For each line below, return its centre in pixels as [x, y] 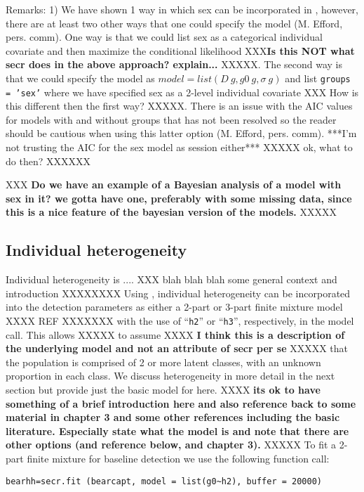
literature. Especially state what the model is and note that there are [177, 430]
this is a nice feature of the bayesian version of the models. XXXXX [171, 212]
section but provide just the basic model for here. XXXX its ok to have [163, 390]
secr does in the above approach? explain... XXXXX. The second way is [174, 64]
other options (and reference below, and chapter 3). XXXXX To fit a [171, 445]
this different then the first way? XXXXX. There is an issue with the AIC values [179, 106]
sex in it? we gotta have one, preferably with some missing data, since [179, 198]
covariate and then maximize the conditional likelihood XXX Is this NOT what [180, 50]
